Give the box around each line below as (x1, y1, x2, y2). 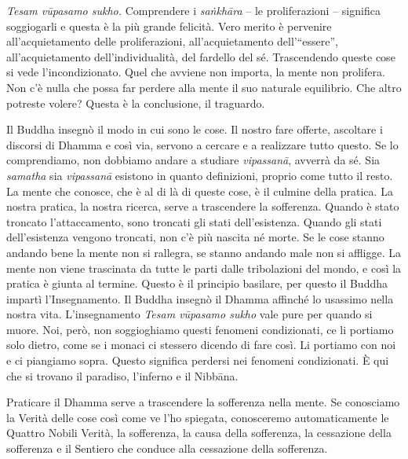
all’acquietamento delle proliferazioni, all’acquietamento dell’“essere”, (6, 33, 338, 50)
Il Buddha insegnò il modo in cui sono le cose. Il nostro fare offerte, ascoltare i (6, 121, 383, 138)
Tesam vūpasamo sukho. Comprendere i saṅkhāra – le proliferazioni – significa (6, 2, 381, 18)
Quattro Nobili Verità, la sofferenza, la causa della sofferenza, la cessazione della (6, 424, 392, 441)
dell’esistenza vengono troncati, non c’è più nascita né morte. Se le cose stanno (6, 229, 384, 245)
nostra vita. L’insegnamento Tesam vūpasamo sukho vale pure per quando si (6, 306, 373, 322)
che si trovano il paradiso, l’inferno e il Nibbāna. (6, 367, 239, 384)
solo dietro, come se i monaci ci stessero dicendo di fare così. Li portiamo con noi (6, 336, 396, 353)
